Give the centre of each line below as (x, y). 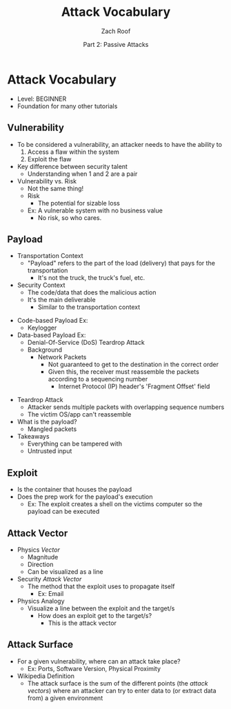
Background (45, 350)
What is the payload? (47, 422)
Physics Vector (38, 550)
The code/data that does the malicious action (92, 292)
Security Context (41, 285)
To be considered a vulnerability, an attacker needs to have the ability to (120, 144)
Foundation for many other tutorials (67, 106)
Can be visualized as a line (65, 571)
